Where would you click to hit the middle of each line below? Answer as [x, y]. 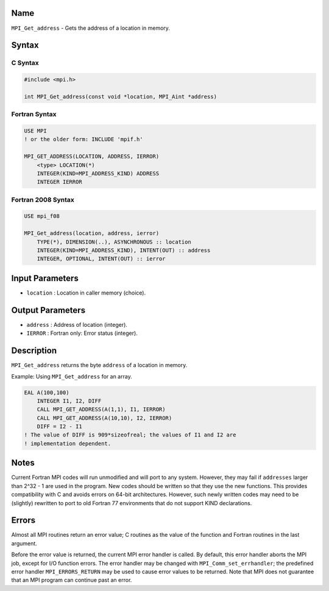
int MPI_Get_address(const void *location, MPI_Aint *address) [121, 96]
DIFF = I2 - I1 [59, 427]
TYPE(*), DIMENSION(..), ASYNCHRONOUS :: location [114, 242]
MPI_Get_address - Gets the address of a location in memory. [91, 28]
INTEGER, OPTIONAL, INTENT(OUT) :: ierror [101, 259]
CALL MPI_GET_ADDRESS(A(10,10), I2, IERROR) [104, 418]
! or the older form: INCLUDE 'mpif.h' [83, 139]
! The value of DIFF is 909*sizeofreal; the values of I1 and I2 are [130, 435]
